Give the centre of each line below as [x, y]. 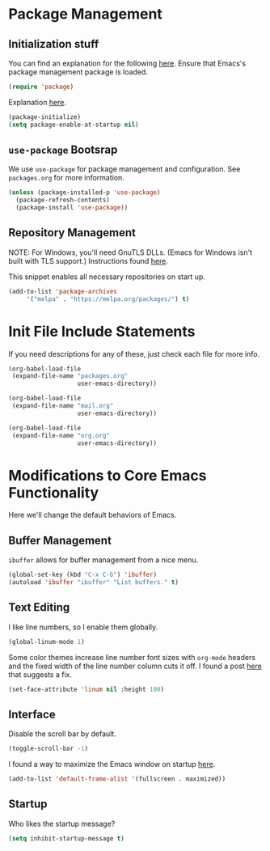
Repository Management [72, 233]
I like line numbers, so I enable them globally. [83, 627]
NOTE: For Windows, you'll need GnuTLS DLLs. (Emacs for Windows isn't [131, 252]
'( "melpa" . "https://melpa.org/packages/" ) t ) [108, 299]
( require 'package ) [41, 87]
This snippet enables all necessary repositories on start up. [107, 277]
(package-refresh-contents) [63, 200]
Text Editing [39, 608]
